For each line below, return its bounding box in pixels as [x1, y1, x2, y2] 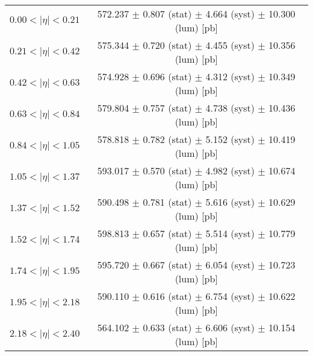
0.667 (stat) [143, 258, 192, 272]
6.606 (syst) [205, 320, 255, 334]
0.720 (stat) [143, 38, 192, 52]
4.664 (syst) [205, 7, 255, 21]
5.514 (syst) [205, 226, 255, 240]
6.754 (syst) [205, 289, 255, 303]
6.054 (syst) [205, 258, 255, 272]
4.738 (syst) [205, 101, 255, 115]
